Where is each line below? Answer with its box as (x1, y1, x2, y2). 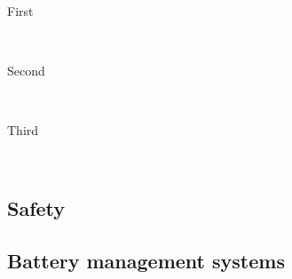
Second (7, 61, 45, 80)
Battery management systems (7, 246, 285, 274)
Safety (7, 194, 66, 221)
